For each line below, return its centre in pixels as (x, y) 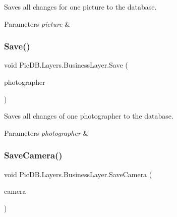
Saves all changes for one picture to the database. (80, 7)
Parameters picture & (37, 23)
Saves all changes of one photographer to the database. (89, 116)
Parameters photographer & (46, 132)
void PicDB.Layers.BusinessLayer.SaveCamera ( (78, 174)
